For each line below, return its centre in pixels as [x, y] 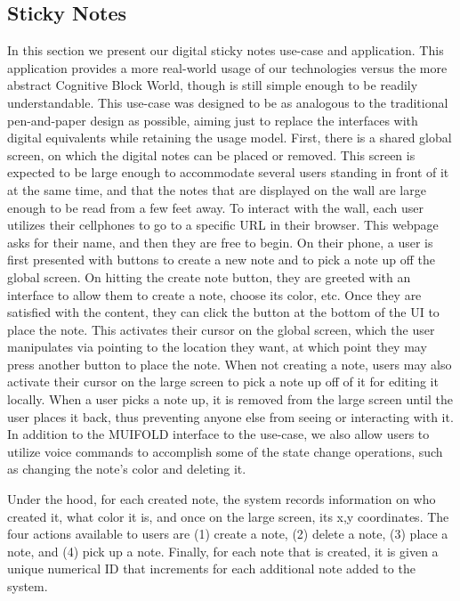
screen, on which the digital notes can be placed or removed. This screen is [211, 154]
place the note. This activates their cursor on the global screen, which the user [221, 329]
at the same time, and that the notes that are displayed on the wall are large [217, 189]
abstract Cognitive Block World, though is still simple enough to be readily [213, 85]
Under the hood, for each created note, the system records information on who [222, 499]
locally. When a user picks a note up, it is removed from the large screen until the [230, 399]
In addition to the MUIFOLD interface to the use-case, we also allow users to [218, 434]
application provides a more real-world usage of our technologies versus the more [227, 67]
